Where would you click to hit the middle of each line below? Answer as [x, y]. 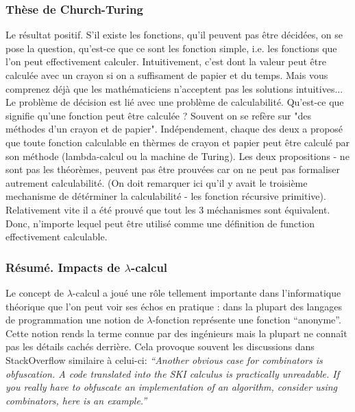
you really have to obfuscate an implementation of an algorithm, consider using [171, 387]
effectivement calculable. [57, 237]
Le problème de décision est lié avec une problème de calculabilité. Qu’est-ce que [175, 102]
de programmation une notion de [75, 320]
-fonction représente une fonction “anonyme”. [247, 320]
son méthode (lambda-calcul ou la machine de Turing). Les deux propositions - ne [177, 156]
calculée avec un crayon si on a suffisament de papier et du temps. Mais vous [167, 75]
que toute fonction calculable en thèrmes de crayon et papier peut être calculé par [177, 142]
